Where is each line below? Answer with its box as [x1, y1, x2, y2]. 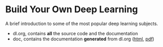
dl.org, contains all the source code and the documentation [12, 30, 138, 36]
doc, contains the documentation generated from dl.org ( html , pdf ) [12, 36, 155, 42]
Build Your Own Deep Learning [5, 4, 138, 15]
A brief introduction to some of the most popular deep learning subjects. [5, 20, 158, 27]
